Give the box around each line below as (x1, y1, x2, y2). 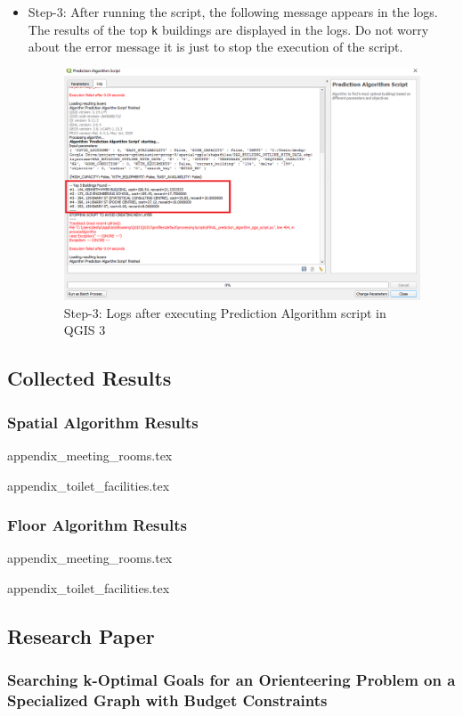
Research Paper (7, 622, 155, 649)
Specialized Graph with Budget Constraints (7, 689, 328, 712)
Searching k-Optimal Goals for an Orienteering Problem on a (7, 669, 456, 691)
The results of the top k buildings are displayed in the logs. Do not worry (28, 20, 429, 38)
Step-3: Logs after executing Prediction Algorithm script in (63, 303, 386, 321)
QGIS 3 (63, 321, 106, 339)
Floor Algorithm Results (7, 514, 187, 536)
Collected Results (7, 364, 172, 392)
